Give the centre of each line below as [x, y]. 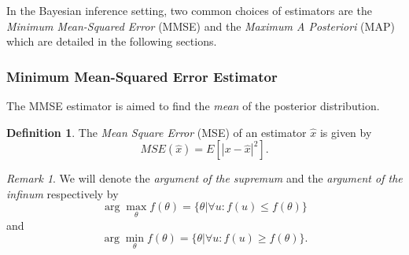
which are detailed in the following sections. [112, 41]
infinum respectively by [63, 193]
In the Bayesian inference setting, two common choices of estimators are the [189, 10]
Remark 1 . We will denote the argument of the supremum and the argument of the [204, 178]
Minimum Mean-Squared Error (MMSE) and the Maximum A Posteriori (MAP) [201, 26]
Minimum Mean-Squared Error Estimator [142, 76]
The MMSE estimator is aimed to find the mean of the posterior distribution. [193, 105]
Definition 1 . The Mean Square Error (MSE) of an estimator [157, 132]
